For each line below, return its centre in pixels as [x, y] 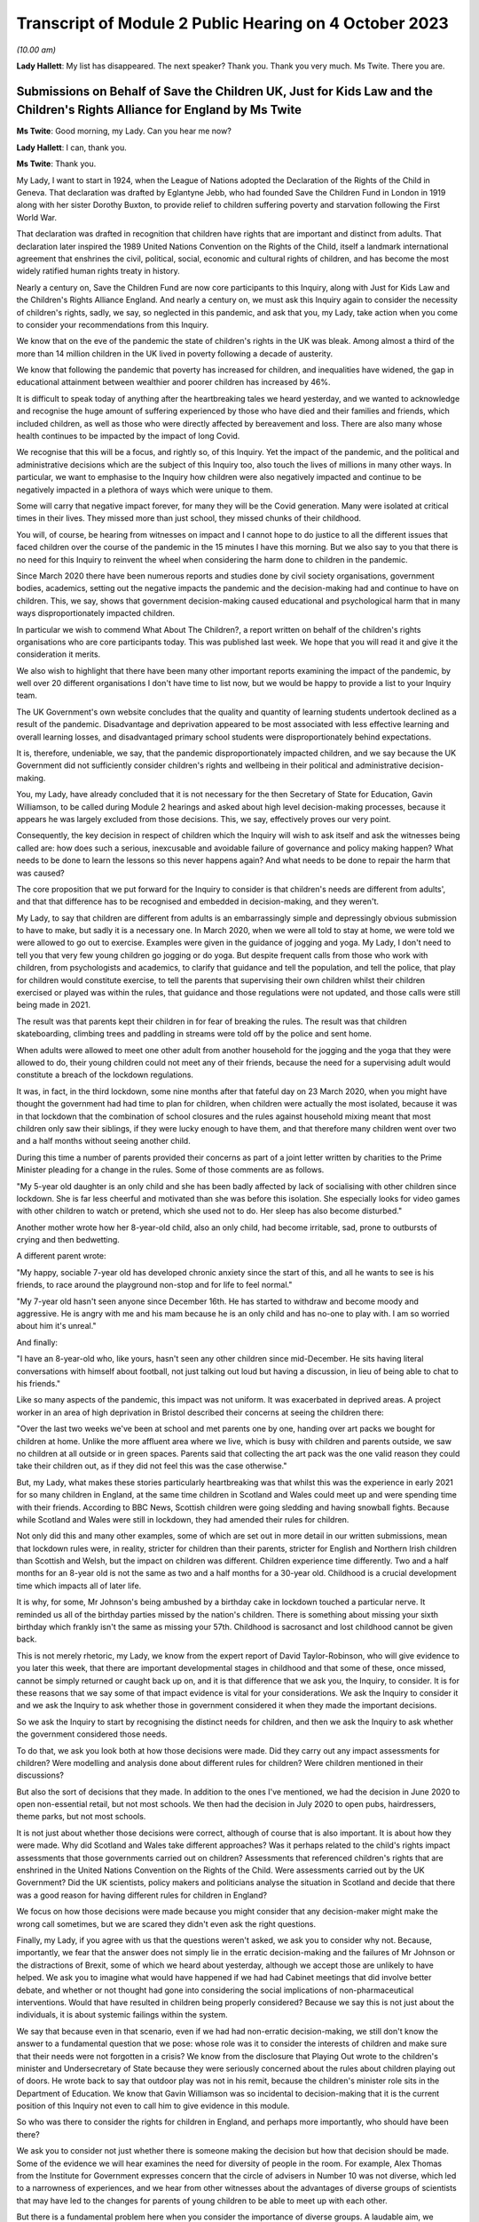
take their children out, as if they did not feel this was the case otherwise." [152, 1466]
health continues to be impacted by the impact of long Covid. [128, 436]
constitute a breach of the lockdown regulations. [105, 1075]
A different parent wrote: [61, 1256]
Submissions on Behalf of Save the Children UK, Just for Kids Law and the [225, 91]
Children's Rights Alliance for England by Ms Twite [159, 110]
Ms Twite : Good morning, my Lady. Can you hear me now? [124, 131]
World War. [37, 217]
